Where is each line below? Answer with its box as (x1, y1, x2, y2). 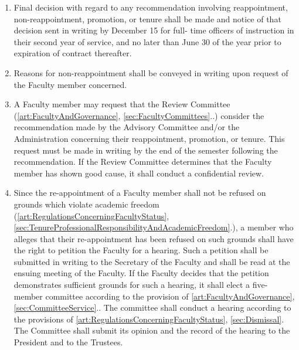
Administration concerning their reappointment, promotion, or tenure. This (13, 132, 285, 144)
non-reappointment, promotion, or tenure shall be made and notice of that (13, 12, 281, 25)
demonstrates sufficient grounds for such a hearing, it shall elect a (13, 278, 250, 291)
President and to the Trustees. (13, 336, 123, 348)
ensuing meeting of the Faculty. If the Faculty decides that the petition (13, 267, 269, 279)
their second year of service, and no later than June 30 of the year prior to (13, 35, 281, 47)
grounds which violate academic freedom (13, 198, 159, 210)
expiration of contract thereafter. (13, 47, 132, 59)
